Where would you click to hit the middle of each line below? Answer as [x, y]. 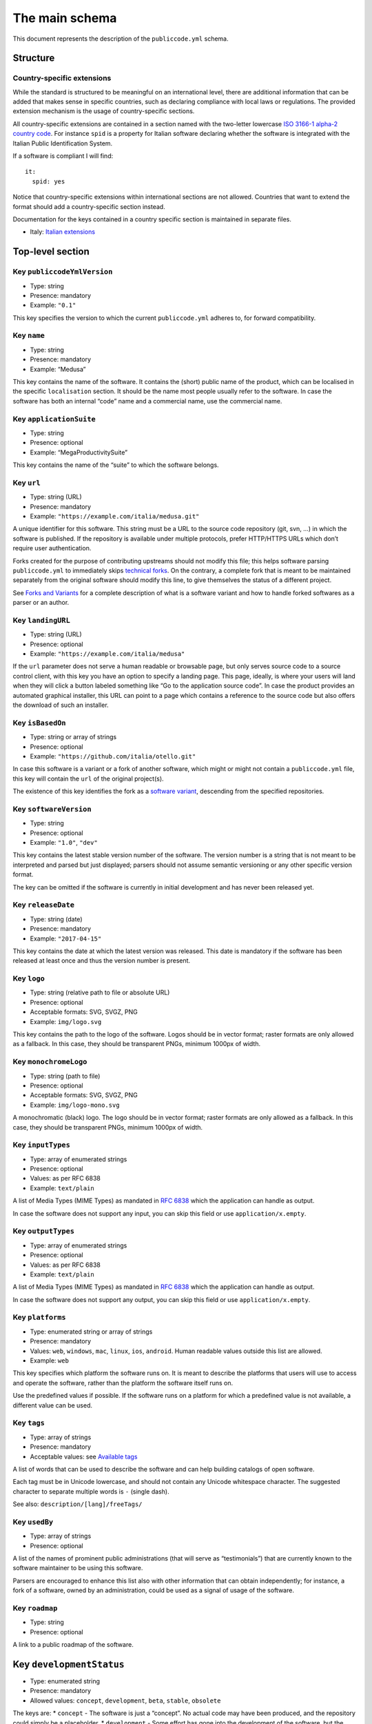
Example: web [49, 1361]
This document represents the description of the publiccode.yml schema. [121, 39]
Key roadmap [35, 1608]
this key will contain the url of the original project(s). [89, 779]
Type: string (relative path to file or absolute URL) [100, 992]
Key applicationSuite [54, 419]
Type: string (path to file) [65, 1076]
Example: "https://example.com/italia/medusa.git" [115, 517]
